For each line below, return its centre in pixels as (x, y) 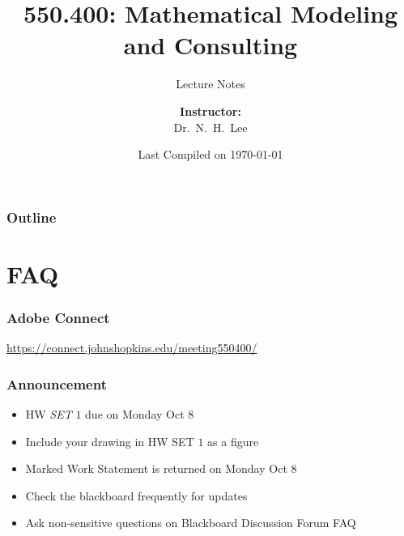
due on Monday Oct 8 (140, 414)
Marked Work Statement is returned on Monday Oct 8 (161, 468)
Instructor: (211, 111)
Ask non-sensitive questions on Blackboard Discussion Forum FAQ (191, 523)
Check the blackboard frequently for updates (136, 495)
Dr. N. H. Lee (211, 127)
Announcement (57, 383)
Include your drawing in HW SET (110, 441)
